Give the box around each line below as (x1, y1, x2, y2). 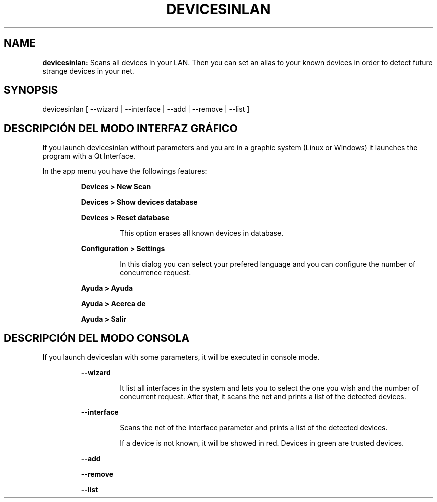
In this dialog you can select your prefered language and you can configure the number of (120, 260, 416, 269)
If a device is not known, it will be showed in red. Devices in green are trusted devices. (120, 439, 404, 448)
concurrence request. (120, 268, 191, 277)
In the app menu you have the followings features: (42, 167, 207, 176)
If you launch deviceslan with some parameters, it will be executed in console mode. (42, 353, 320, 362)
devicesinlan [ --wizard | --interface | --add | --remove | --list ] (42, 105, 250, 114)
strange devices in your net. (42, 66, 134, 75)
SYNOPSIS (4, 84, 58, 97)
